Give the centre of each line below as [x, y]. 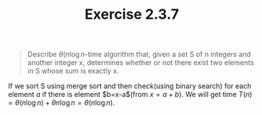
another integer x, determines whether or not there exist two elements [141, 63]
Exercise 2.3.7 [132, 14]
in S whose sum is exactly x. [73, 71]
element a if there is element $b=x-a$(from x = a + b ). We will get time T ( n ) [130, 95]
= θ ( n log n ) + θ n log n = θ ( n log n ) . [62, 102]
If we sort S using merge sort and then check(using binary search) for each [130, 86]
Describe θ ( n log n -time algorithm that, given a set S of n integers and [139, 54]
